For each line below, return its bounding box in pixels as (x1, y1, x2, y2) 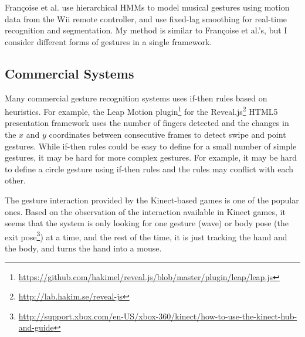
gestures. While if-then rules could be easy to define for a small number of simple (5, 139, 297, 152)
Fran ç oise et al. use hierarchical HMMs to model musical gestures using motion (5, 1, 290, 13)
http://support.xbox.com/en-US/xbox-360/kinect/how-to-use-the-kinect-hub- (18, 309, 297, 322)
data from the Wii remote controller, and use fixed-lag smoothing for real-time (5, 12, 287, 25)
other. (5, 174, 26, 186)
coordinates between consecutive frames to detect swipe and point (49, 128, 286, 141)
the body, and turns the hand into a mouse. (5, 242, 162, 254)
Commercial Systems (5, 64, 134, 82)
